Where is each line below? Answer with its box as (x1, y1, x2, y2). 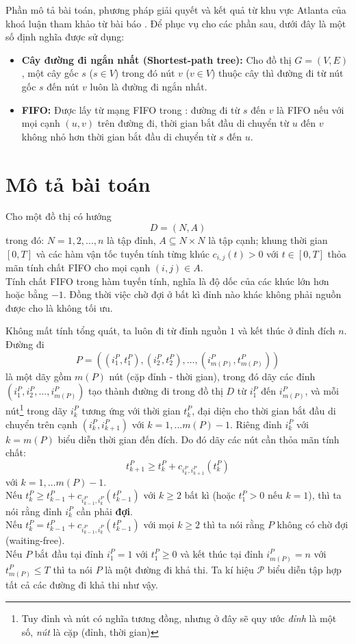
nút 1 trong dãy (5, 401, 68, 417)
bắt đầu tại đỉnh (34, 546, 104, 560)
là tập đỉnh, (107, 233, 156, 247)
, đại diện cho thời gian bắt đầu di (192, 403, 336, 417)
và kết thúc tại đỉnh (180, 546, 264, 560)
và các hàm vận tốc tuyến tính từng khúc (36, 246, 209, 260)
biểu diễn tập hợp (267, 562, 342, 576)
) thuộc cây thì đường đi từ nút (212, 66, 344, 80)
